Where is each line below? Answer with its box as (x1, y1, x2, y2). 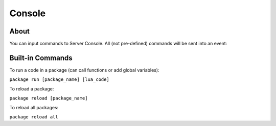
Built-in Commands (9, 53, 73, 62)
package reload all (9, 114, 58, 119)
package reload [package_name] (9, 96, 88, 101)
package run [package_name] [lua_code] (9, 77, 109, 82)
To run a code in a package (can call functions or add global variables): (9, 67, 159, 73)
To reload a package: (9, 85, 54, 91)
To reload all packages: (9, 104, 59, 110)
